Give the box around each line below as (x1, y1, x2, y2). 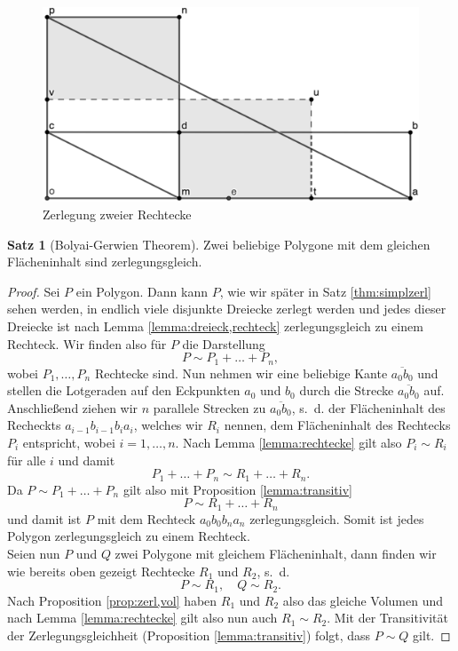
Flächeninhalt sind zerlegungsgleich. (7, 252, 202, 271)
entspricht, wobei (22, 433, 115, 452)
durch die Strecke (299, 381, 394, 400)
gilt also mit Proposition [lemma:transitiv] (122, 480, 352, 498)
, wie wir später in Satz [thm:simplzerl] (219, 282, 431, 300)
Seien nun (7, 544, 60, 562)
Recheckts (7, 416, 61, 434)
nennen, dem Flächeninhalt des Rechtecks (224, 416, 451, 434)
